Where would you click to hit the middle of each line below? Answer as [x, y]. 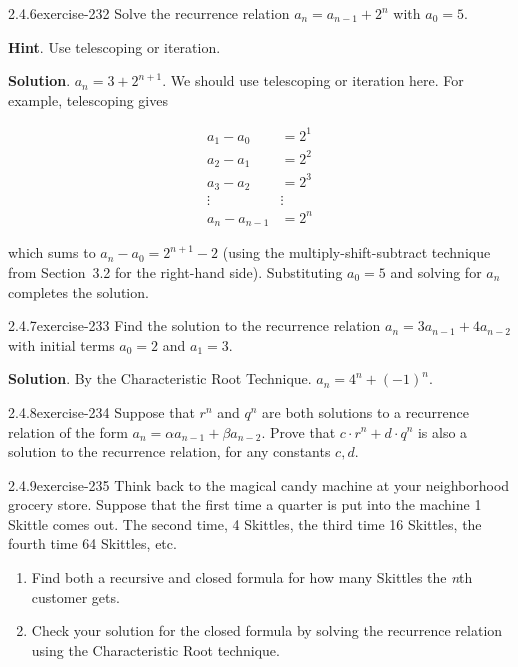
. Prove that [298, 431]
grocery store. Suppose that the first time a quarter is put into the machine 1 [245, 504]
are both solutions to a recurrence [365, 411]
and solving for [436, 271]
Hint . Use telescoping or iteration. [114, 46]
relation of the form [68, 431]
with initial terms [61, 344]
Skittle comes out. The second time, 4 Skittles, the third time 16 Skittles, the [245, 523]
